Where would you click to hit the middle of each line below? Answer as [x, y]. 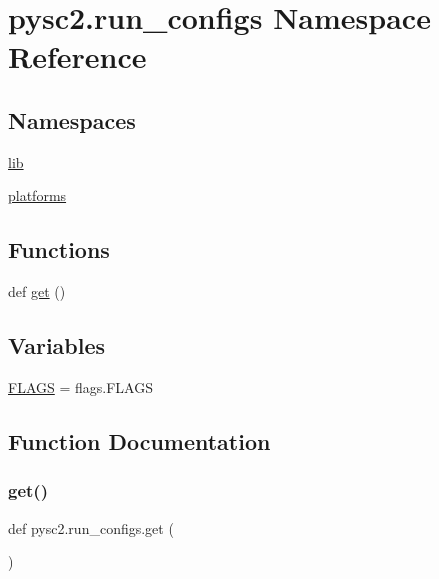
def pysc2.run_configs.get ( [91, 527]
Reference [77, 56]
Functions [59, 249]
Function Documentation [139, 440]
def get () [37, 291]
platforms [37, 195]
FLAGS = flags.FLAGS [80, 386]
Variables [57, 345]
